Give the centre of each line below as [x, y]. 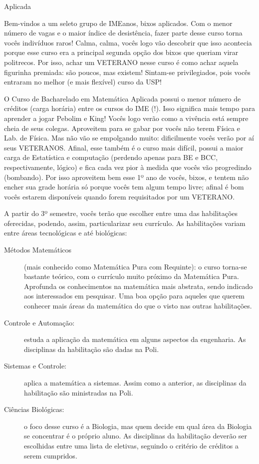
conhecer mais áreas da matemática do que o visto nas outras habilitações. [138, 306]
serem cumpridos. [51, 455]
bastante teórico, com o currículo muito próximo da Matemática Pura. [131, 276]
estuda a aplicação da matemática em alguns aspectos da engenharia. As [135, 339]
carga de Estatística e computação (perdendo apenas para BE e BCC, [111, 157]
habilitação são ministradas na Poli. [79, 392]
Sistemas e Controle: [35, 366]
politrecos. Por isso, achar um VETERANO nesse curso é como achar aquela [121, 62]
